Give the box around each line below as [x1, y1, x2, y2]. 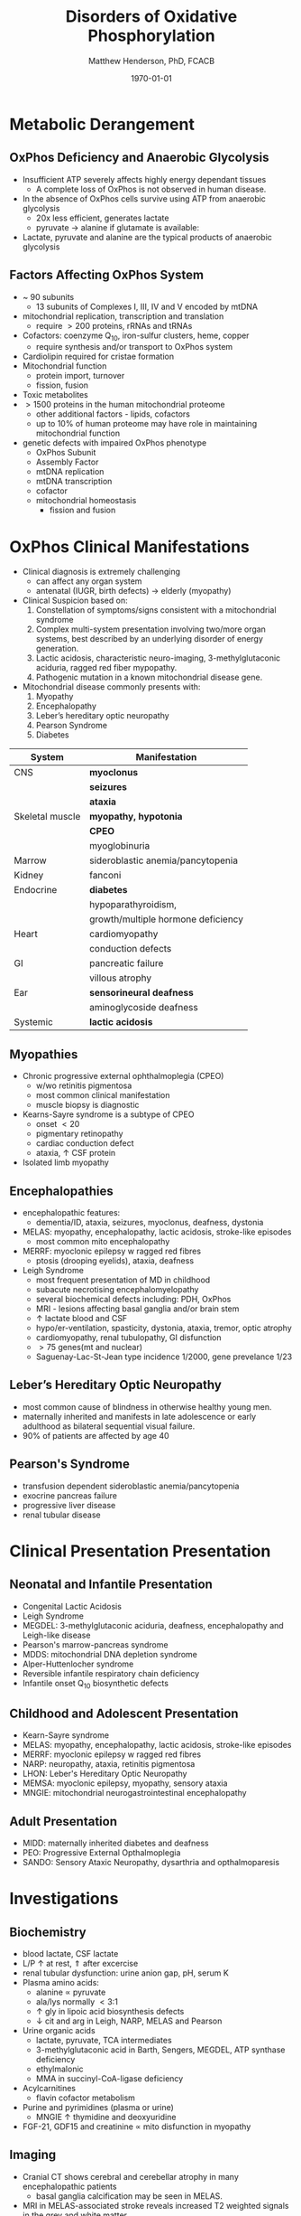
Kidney [14, 869, 44, 882]
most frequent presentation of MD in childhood [35, 1274, 211, 1285]
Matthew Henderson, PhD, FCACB [88, 55, 214, 66]
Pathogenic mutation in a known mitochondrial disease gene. [35, 671, 263, 683]
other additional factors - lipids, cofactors [35, 408, 191, 419]
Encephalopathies [9, 1183, 114, 1198]
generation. [35, 643, 79, 654]
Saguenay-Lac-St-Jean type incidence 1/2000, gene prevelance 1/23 [35, 1351, 293, 1362]
